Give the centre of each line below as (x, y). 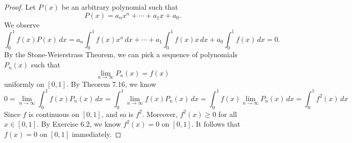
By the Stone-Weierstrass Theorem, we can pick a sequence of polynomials (121, 54)
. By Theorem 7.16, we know (111, 84)
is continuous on (54, 114)
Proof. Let (20, 7)
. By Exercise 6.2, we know (79, 124)
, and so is (117, 114)
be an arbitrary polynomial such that (120, 7)
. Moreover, (160, 114)
